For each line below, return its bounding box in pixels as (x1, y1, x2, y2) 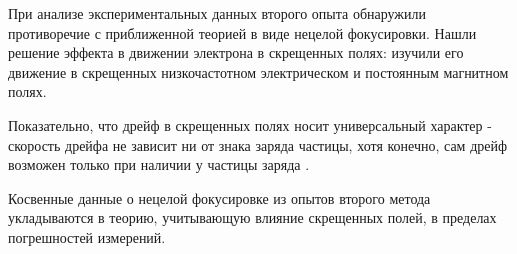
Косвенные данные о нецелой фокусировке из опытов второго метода (8, 187, 431, 208)
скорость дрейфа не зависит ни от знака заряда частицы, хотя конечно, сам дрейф (8, 134, 508, 155)
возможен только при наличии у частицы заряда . (8, 154, 310, 175)
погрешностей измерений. (8, 226, 166, 247)
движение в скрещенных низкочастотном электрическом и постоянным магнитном (8, 61, 509, 82)
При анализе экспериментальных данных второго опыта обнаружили (8, 3, 426, 23)
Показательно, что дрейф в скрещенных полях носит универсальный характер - (8, 114, 492, 135)
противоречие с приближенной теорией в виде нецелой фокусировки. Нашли (8, 22, 477, 43)
